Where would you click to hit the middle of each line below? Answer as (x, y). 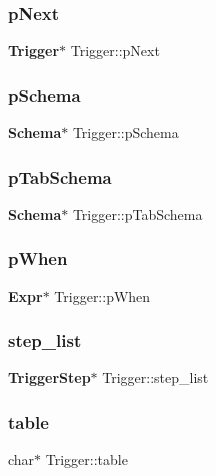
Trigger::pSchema (125, 132)
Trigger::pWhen (102, 295)
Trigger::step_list (155, 377)
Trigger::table (86, 459)
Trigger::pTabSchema (137, 213)
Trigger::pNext (115, 50)
